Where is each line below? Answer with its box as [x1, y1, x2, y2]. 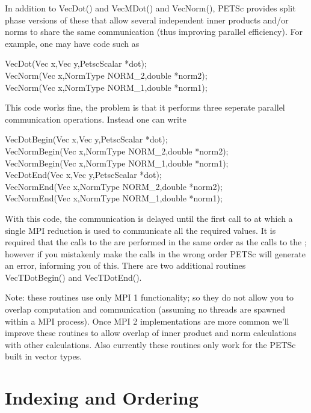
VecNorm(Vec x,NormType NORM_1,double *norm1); [5, 81, 208, 93]
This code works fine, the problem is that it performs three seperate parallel [5, 101, 285, 114]
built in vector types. [5, 350, 82, 363]
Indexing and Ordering [5, 385, 199, 410]
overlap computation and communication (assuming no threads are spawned [5, 303, 285, 316]
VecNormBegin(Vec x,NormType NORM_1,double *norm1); [5, 156, 229, 169]
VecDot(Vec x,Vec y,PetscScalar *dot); [5, 57, 147, 70]
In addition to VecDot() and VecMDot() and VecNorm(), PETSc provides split [5, 2, 296, 14]
